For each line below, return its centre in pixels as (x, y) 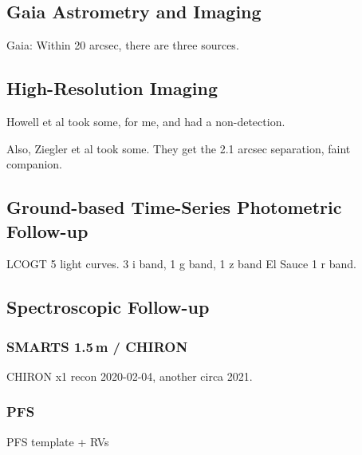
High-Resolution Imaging (112, 88)
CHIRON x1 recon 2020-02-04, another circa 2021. (130, 376)
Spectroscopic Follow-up (108, 307)
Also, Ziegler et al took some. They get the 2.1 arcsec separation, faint (179, 148)
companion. (35, 164)
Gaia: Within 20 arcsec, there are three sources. (123, 45)
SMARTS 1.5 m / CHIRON (97, 346)
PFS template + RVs (58, 441)
